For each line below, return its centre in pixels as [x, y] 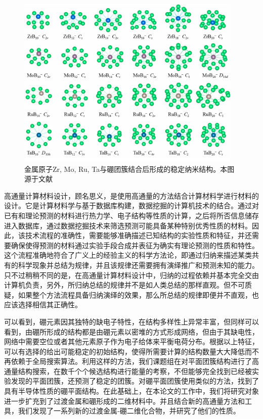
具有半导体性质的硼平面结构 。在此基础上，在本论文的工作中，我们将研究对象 [131, 391]
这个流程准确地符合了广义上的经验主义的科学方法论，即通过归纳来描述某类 [128, 255]
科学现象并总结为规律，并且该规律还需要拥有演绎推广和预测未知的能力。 [138, 265]
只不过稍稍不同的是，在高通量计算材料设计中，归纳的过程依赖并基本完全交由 [131, 275]
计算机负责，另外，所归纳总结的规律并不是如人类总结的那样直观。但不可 [124, 285]
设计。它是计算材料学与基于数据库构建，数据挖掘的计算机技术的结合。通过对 [131, 205]
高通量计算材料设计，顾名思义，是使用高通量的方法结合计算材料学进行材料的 [131, 195]
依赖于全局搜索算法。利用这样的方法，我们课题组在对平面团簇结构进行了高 [135, 361]
